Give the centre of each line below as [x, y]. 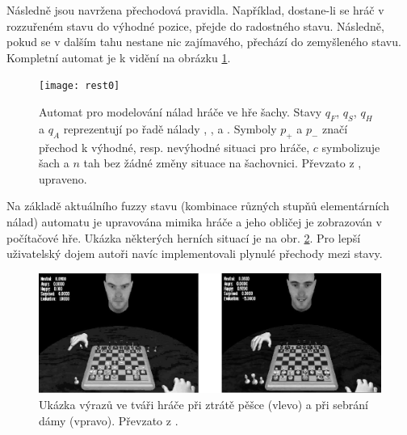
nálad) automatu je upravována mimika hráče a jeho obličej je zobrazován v [194, 222]
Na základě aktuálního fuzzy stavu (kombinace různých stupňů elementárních [198, 206]
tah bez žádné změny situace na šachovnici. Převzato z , [222, 163]
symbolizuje [351, 147]
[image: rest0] [80, 86]
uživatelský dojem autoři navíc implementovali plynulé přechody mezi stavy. [195, 253]
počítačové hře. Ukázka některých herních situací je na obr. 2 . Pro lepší [184, 237]
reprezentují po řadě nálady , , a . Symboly [170, 128]
